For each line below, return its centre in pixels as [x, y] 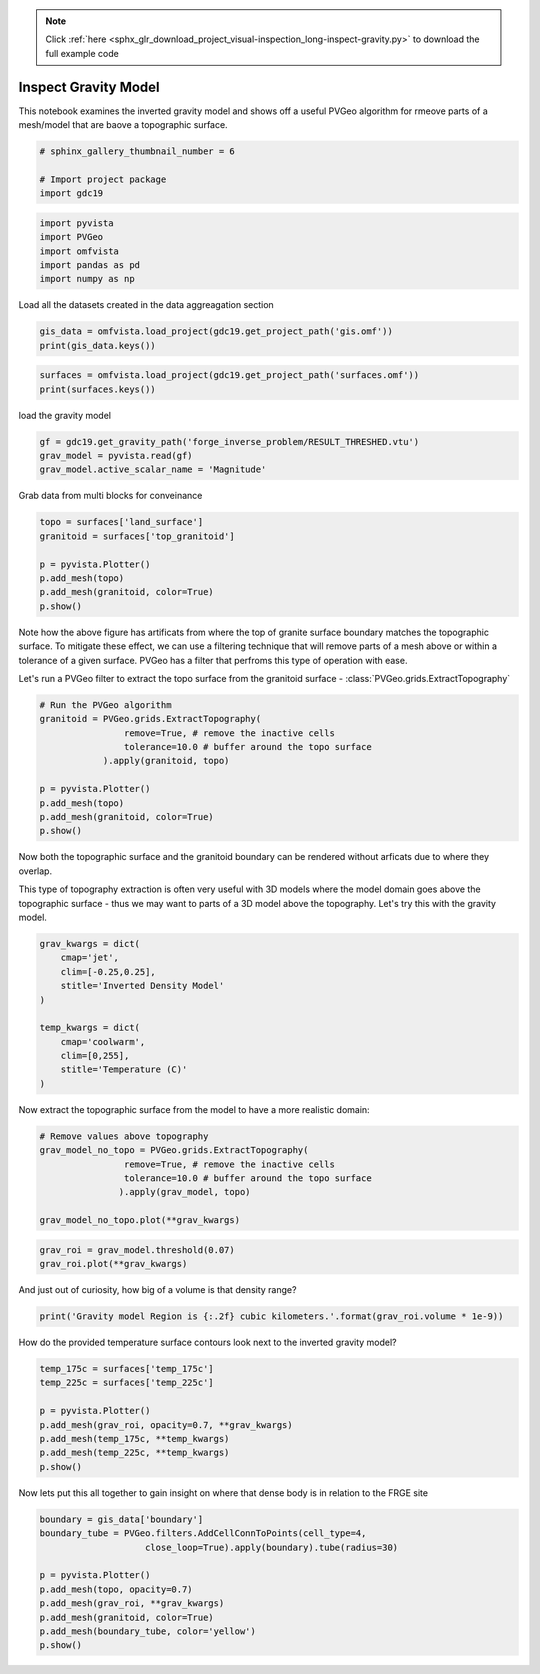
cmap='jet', [90, 958]
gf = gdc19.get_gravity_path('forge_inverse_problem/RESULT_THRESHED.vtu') [229, 441]
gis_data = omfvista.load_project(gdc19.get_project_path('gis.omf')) [216, 331]
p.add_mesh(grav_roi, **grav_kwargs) [132, 1603]
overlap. [35, 871]
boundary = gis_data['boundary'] [121, 1519]
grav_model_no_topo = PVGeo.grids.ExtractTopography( [174, 1150]
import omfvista [79, 251]
